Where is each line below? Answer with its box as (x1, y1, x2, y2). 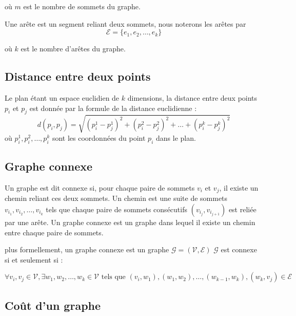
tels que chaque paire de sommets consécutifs (46, 203, 187, 214)
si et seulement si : (5, 254, 63, 265)
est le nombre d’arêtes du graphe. (21, 43, 126, 54)
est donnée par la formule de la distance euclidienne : (29, 102, 197, 113)
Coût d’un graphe (5, 297, 101, 313)
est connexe (221, 244, 257, 255)
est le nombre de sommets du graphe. (23, 1, 141, 11)
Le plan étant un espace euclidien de (5, 92, 120, 103)
